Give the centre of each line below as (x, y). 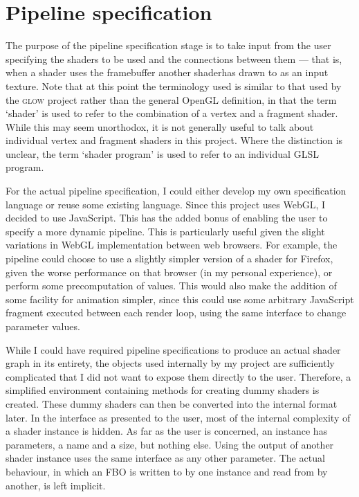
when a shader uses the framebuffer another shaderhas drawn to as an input (167, 72)
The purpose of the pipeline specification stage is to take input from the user (168, 45)
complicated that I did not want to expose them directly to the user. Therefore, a (178, 376)
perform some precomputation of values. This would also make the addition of (171, 286)
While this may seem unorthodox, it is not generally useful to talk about (160, 126)
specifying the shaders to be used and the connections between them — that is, (174, 58)
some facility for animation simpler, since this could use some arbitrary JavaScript (180, 299)
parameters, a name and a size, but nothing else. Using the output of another (170, 444)
